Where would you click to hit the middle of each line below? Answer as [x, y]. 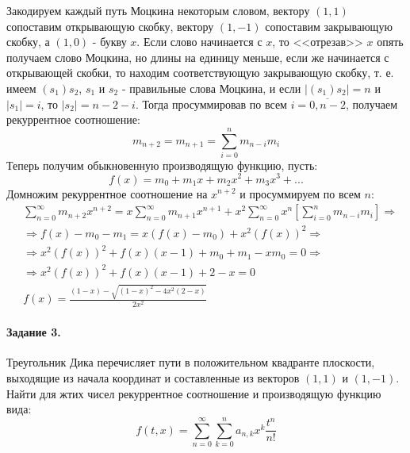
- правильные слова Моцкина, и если [211, 88]
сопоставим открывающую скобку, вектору [110, 26]
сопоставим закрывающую [329, 26]
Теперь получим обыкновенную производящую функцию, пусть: [162, 165]
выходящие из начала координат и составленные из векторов [153, 378]
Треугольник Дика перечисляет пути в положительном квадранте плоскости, [191, 362]
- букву [109, 42]
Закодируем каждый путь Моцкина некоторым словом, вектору [158, 10]
